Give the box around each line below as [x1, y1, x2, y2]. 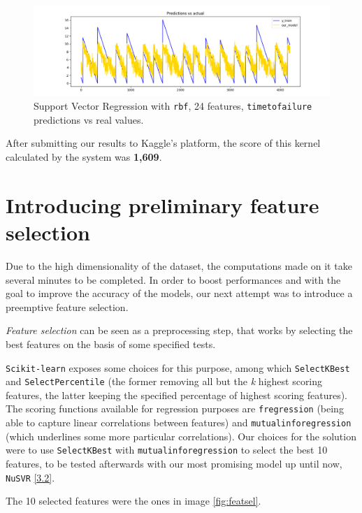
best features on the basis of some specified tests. [6, 336, 216, 351]
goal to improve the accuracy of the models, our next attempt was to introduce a [6, 286, 353, 301]
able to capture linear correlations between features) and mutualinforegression [6, 415, 352, 430]
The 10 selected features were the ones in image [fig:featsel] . [6, 493, 261, 508]
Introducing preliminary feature [6, 190, 319, 219]
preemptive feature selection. [6, 299, 129, 314]
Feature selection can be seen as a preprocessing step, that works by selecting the [6, 323, 353, 338]
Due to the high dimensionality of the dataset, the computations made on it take [6, 258, 352, 273]
